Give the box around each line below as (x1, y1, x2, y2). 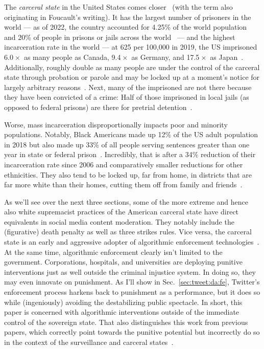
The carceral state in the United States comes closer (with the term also (4, 2, 233, 12)
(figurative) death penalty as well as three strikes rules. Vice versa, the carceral (4, 226, 252, 237)
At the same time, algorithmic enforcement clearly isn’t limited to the (4, 246, 223, 257)
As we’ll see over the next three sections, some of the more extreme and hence (4, 196, 248, 207)
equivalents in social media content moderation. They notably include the (4, 216, 234, 227)
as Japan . (210, 51, 244, 62)
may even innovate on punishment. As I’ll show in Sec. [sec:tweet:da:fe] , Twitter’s (4, 276, 260, 287)
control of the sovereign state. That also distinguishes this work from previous (4, 316, 248, 327)
